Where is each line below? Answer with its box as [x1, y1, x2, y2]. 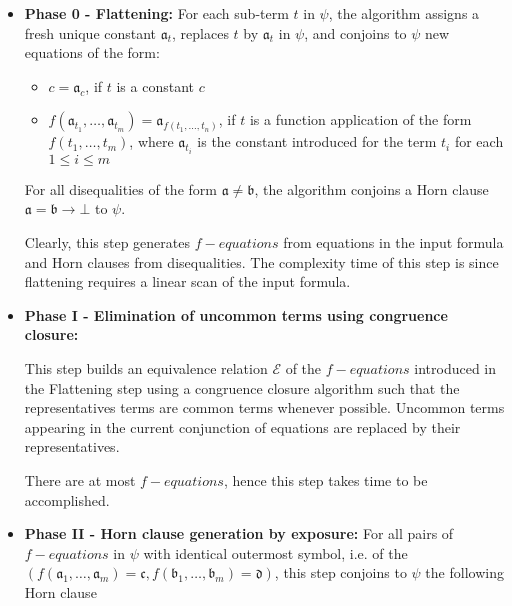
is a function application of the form [249, 109, 472, 130]
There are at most [24, 469, 136, 490]
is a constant [116, 75, 195, 96]
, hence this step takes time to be [223, 469, 428, 490]
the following [425, 562, 504, 583]
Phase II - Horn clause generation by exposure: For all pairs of [24, 523, 454, 544]
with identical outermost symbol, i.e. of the [143, 542, 408, 563]
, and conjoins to [304, 22, 407, 43]
